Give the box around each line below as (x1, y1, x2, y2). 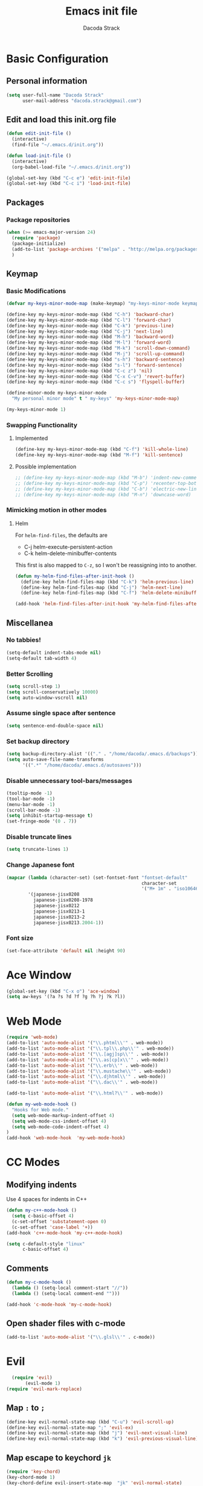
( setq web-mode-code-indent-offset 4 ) (11, 1124, 110, 1130)
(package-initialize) (11, 241, 66, 247)
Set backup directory (6, 737, 69, 745)
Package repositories (6, 215, 71, 224)
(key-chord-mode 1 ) (6, 1474, 56, 1480)
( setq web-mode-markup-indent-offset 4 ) (11, 1112, 115, 1119)
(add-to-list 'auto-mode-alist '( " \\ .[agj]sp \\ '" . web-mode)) (6, 1051, 169, 1057)
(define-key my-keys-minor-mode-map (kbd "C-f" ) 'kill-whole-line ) (14, 447, 188, 453)
